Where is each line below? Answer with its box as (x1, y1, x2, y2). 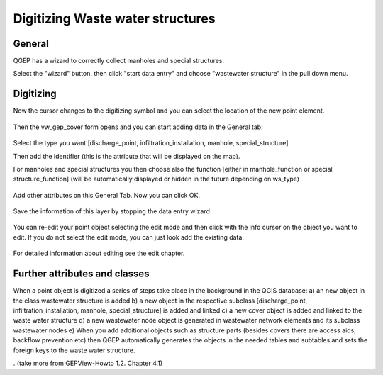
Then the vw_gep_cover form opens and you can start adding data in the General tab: (13, 123, 263, 131)
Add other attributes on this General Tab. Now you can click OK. (13, 191, 201, 199)
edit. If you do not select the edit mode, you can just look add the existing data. (13, 233, 245, 241)
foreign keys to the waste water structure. (13, 346, 135, 354)
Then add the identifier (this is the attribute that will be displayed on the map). (13, 152, 240, 160)
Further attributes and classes (13, 268, 150, 280)
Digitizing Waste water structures (13, 11, 216, 26)
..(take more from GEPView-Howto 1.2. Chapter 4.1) (13, 359, 163, 367)
